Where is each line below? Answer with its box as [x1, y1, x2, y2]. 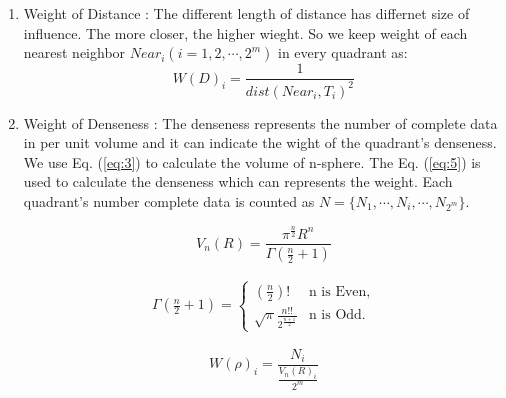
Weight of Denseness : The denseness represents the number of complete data [23, 112, 498, 133]
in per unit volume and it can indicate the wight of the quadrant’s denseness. [23, 132, 497, 153]
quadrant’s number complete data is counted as [23, 190, 315, 211]
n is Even [308, 284, 367, 299]
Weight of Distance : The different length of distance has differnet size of [23, 3, 470, 23]
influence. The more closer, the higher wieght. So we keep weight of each [23, 22, 468, 43]
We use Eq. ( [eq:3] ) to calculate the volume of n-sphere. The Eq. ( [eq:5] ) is [23, 151, 481, 172]
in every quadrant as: [278, 42, 408, 63]
